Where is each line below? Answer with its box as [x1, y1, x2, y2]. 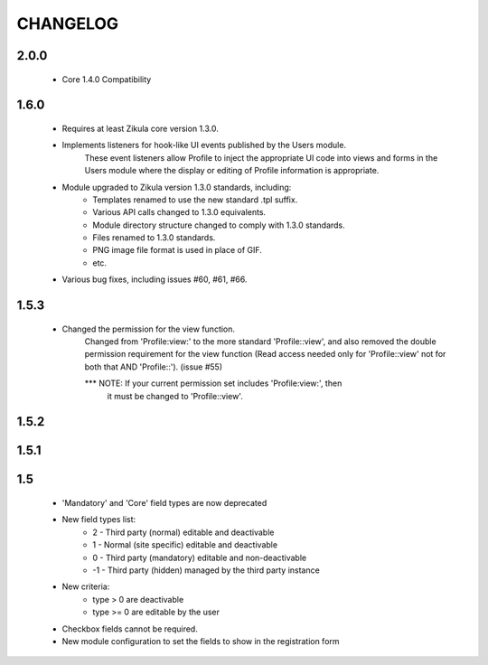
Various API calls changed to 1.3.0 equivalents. [92, 207, 267, 218]
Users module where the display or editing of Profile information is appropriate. [84, 165, 380, 176]
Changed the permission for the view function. [61, 323, 235, 334]
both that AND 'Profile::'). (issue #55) [84, 361, 223, 372]
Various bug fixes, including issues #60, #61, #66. [61, 274, 248, 285]
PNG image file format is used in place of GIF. [92, 245, 262, 256]
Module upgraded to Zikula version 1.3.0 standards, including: [61, 182, 292, 192]
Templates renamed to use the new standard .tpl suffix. [92, 194, 298, 205]
